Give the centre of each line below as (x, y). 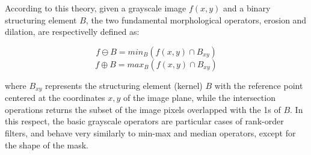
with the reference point (259, 85)
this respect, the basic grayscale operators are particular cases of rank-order (144, 121)
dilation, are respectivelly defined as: (72, 32)
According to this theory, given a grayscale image (96, 8)
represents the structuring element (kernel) (124, 85)
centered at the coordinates (55, 98)
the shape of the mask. (47, 144)
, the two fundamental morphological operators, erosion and (196, 20)
